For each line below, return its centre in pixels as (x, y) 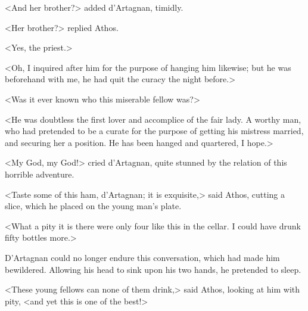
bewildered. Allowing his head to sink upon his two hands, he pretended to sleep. (153, 269)
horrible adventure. (40, 174)
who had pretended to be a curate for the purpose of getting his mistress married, (154, 131)
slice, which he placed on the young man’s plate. (93, 206)
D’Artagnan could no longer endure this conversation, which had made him (142, 257)
